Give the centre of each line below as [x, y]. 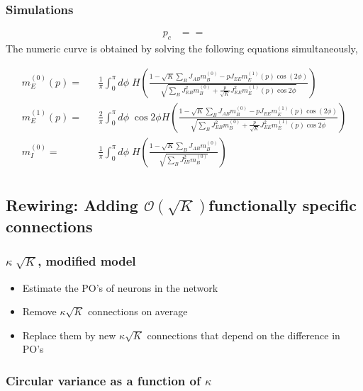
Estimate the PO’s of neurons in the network [120, 287]
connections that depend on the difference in [244, 335]
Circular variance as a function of [103, 380]
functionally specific [283, 205]
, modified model [87, 261]
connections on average [138, 311]
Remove [39, 311]
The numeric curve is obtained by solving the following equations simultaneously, [182, 49]
